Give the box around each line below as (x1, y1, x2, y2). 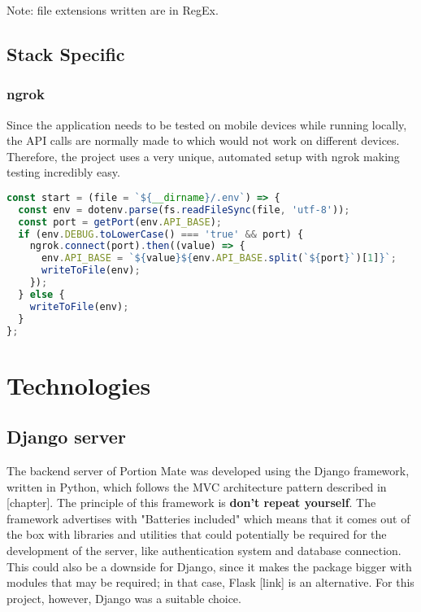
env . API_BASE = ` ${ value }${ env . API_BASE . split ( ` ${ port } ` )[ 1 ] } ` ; (41, 252, 397, 264)
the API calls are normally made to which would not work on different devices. (7, 132, 400, 149)
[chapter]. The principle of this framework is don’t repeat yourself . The (7, 494, 376, 511)
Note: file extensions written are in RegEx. (7, 2, 219, 18)
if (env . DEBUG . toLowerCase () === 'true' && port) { (18, 228, 304, 240)
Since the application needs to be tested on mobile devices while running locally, (7, 116, 407, 133)
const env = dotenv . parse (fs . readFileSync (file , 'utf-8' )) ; (18, 203, 350, 216)
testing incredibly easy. (7, 164, 120, 181)
